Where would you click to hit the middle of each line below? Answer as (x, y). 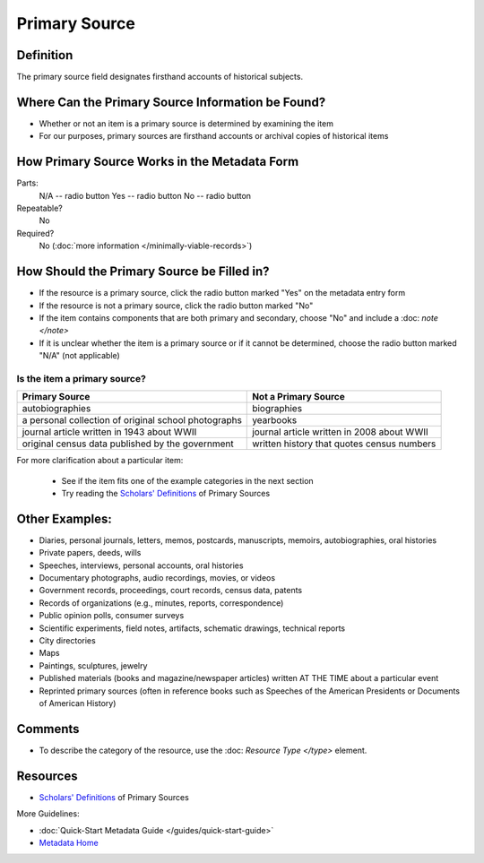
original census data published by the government (128, 444)
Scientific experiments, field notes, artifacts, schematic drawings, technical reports (192, 628)
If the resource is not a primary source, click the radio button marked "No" (176, 306)
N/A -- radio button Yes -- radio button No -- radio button (145, 195)
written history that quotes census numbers (344, 444)
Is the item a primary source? (82, 378)
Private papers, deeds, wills (90, 553)
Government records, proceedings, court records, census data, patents (171, 591)
